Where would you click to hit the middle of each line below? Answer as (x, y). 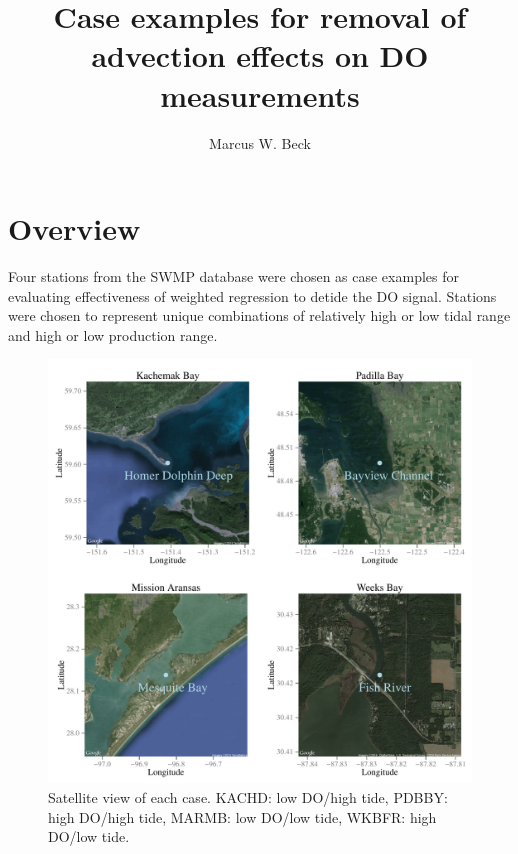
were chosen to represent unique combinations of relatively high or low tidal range (259, 315)
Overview (74, 228)
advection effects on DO (260, 55)
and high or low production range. (113, 334)
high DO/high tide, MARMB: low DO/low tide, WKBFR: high (242, 816)
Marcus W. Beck (260, 142)
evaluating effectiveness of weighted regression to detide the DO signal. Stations (252, 295)
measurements (260, 94)
